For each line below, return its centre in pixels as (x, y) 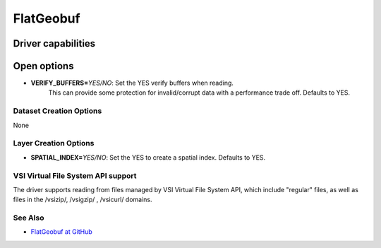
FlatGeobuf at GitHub (62, 232)
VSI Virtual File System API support (75, 175)
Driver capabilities (54, 43)
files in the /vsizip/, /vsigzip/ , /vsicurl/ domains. (83, 200)
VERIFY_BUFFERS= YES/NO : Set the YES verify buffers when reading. (132, 83)
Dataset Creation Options (58, 111)
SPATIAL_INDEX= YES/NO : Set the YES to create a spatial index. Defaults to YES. (148, 157)
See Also (29, 218)
